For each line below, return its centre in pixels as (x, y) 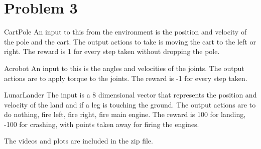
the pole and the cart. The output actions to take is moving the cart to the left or (130, 41)
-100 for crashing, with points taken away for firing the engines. (102, 124)
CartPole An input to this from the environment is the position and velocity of (125, 32)
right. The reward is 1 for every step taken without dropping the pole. (112, 51)
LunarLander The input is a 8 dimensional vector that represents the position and (130, 95)
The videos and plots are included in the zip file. (79, 141)
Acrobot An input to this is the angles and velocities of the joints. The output (124, 68)
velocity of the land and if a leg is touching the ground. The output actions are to (130, 104)
